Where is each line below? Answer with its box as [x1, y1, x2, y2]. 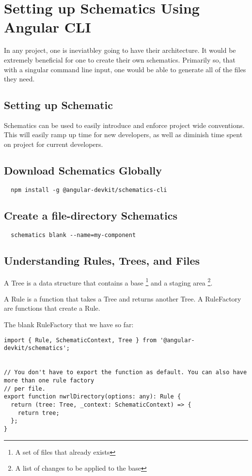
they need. [4, 74, 35, 84]
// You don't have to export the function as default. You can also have [4, 369, 247, 376]
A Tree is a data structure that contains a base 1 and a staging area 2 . [4, 276, 213, 287]
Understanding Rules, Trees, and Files [4, 253, 200, 268]
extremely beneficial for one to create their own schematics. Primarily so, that [4, 54, 236, 64]
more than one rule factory [4, 377, 94, 384]
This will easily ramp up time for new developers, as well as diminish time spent [4, 129, 243, 140]
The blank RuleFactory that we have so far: [4, 319, 134, 330]
